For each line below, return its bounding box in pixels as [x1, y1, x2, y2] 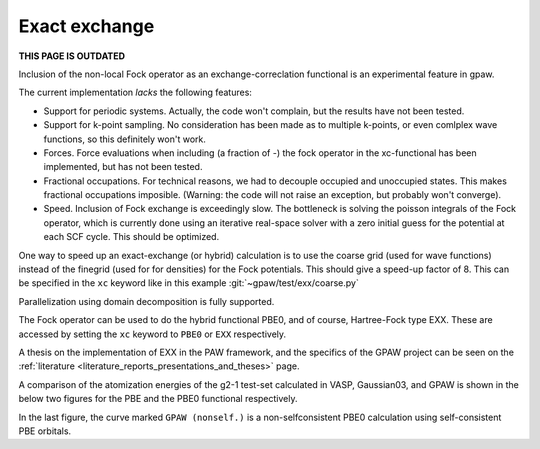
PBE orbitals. [18, 425, 72, 437]
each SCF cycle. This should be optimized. [43, 231, 220, 243]
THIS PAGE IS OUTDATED [18, 50, 125, 62]
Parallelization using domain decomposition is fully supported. [18, 295, 275, 307]
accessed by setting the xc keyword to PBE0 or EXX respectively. [18, 328, 287, 340]
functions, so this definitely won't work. [43, 133, 207, 145]
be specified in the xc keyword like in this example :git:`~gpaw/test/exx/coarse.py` [18, 277, 359, 289]
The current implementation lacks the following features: [18, 86, 252, 99]
